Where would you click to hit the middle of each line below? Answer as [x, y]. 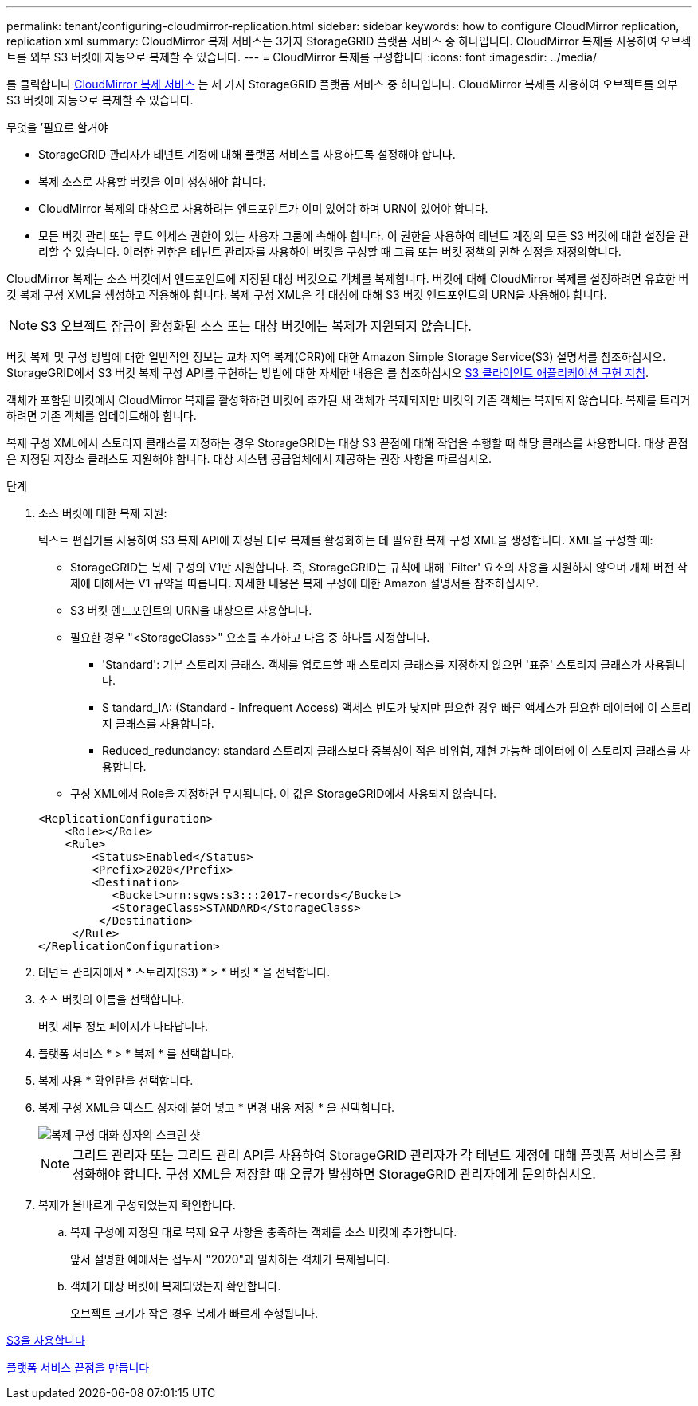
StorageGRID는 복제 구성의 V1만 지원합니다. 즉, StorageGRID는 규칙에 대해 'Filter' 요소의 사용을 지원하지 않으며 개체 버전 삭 [379, 567]
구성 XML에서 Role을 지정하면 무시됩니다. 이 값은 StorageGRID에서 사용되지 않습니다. [284, 793]
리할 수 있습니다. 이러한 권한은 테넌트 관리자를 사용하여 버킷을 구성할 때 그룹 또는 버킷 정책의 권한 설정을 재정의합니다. [330, 251]
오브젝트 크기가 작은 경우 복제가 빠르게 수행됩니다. [194, 1313]
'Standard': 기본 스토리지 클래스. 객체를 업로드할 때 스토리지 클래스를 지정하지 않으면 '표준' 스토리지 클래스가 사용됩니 [394, 664]
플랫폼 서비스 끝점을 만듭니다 [78, 1367]
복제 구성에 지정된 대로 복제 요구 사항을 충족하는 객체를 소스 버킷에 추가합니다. [264, 1232]
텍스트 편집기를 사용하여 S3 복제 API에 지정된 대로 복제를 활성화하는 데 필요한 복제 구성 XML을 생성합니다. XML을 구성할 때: [346, 540]
